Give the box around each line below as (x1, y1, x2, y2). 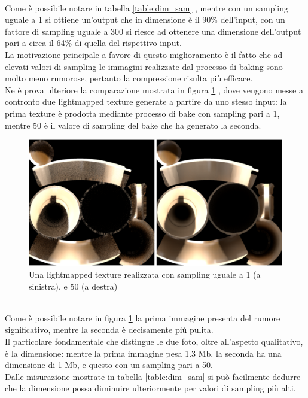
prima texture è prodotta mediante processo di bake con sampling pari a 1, (5, 107, 280, 119)
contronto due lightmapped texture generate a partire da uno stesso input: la (5, 95, 287, 108)
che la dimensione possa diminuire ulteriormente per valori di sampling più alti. (5, 382, 296, 394)
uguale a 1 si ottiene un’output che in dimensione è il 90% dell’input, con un (5, 13, 285, 26)
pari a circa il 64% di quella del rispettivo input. (5, 37, 182, 49)
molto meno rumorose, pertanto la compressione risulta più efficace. (5, 72, 253, 84)
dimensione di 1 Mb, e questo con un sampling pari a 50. (5, 358, 213, 371)
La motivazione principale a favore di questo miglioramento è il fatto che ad (5, 48, 283, 60)
